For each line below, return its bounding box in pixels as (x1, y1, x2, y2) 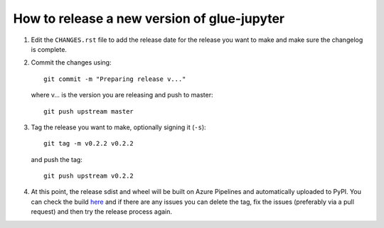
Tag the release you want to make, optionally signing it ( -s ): (31, 123, 206, 131)
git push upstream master (43, 107, 134, 115)
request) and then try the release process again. (31, 207, 173, 216)
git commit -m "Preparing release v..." (43, 75, 186, 83)
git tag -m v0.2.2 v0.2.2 (43, 139, 134, 148)
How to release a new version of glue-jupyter (13, 11, 285, 26)
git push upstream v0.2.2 (43, 172, 134, 180)
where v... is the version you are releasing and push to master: (31, 91, 213, 99)
